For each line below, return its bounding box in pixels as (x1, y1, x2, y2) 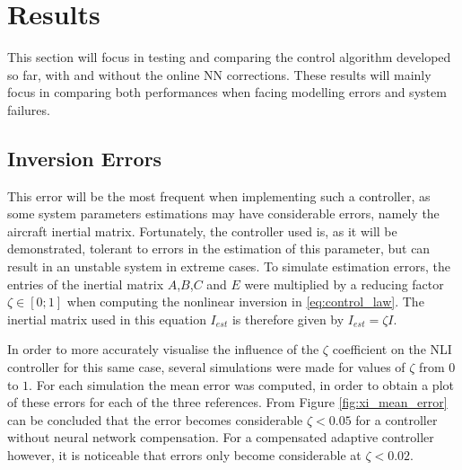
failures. (7, 100, 50, 119)
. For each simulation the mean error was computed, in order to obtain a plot (29, 375, 454, 394)
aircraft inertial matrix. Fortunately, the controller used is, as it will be (7, 221, 397, 240)
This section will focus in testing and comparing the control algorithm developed (7, 48, 451, 67)
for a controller (355, 410, 438, 429)
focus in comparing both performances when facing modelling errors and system (7, 83, 447, 102)
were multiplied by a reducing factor (244, 274, 444, 293)
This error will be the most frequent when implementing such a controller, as (7, 186, 431, 205)
